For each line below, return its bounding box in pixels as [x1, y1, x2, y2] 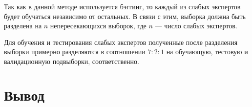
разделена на [4, 21, 42, 31]
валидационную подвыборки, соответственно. [4, 56, 139, 66]
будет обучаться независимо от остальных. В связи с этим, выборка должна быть [4, 11, 246, 21]
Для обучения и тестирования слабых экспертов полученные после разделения [4, 37, 238, 47]
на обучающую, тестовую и [166, 46, 248, 57]
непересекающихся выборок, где [50, 21, 147, 31]
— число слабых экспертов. [155, 21, 237, 31]
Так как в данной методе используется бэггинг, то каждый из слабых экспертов [4, 1, 241, 11]
